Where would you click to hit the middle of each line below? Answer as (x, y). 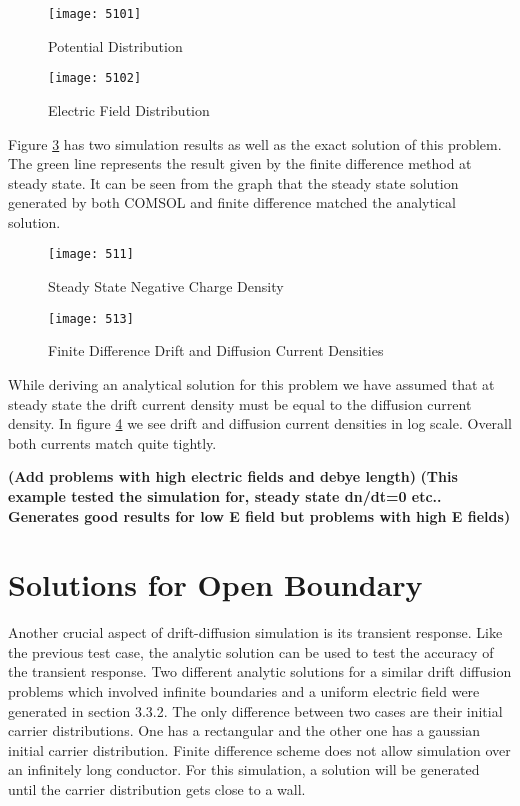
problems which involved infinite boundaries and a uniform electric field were (244, 691)
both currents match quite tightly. (112, 442)
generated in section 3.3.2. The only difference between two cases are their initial (255, 710)
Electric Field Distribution (129, 109)
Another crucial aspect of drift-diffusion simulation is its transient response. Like (255, 632)
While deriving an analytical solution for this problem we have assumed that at (251, 383)
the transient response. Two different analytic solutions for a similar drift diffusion (260, 671)
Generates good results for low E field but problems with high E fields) (259, 515)
